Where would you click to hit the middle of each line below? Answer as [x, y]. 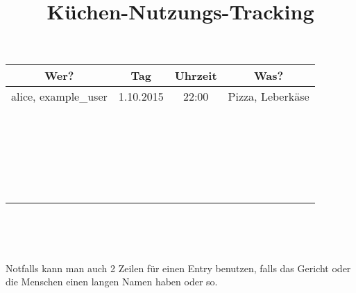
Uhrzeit [196, 76]
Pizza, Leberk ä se [269, 97]
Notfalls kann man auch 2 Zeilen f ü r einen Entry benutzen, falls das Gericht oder [178, 268]
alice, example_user [59, 97]
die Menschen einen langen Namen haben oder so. [112, 282]
